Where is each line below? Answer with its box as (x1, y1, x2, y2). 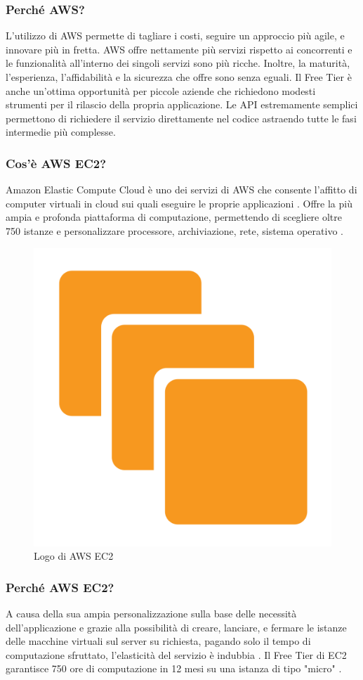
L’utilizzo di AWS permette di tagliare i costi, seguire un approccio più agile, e (6, 28, 345, 43)
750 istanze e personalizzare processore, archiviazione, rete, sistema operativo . (6, 223, 343, 238)
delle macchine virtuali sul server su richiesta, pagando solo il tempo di (6, 634, 311, 648)
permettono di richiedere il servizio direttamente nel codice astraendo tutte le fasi (6, 110, 357, 125)
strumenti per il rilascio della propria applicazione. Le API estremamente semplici (6, 97, 358, 112)
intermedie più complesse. (6, 124, 116, 139)
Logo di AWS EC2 (34, 549, 114, 563)
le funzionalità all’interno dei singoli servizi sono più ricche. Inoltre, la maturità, (6, 56, 350, 70)
